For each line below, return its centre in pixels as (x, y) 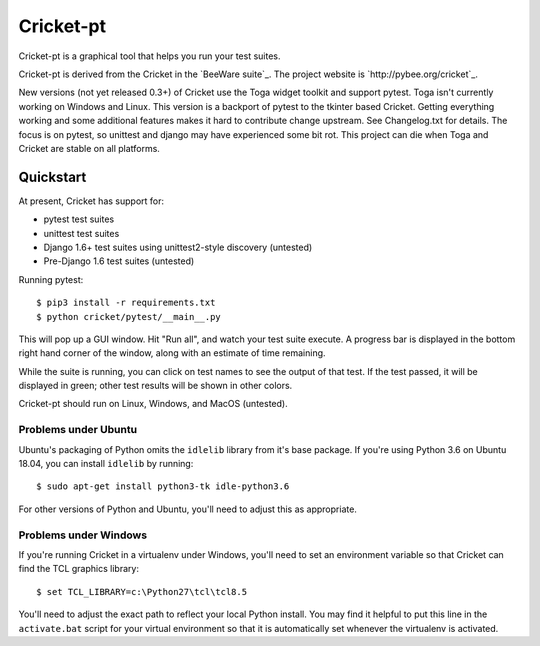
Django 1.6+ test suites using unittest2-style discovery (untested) (178, 247)
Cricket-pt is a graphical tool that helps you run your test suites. (149, 56)
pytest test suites (79, 219)
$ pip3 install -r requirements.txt (126, 303)
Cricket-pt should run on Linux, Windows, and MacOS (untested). (153, 404)
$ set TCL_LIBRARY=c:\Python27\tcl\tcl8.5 (142, 591)
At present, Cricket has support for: (91, 201)
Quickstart (52, 176)
